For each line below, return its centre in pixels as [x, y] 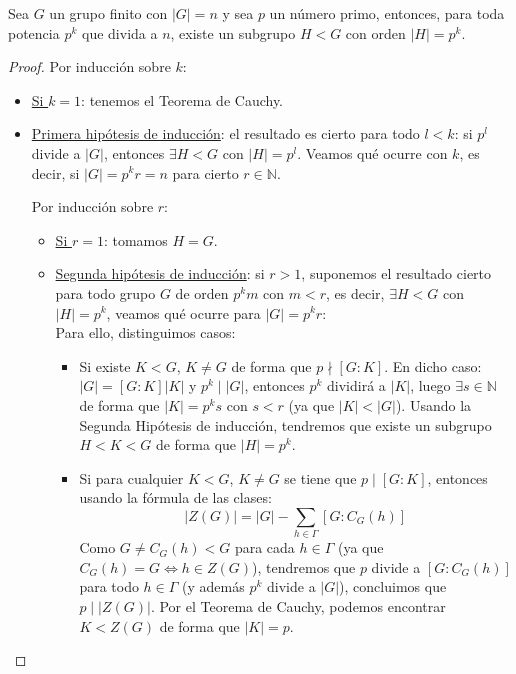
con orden [375, 32]
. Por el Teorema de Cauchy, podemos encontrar [298, 605]
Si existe [105, 365]
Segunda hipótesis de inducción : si [160, 273]
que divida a [120, 32]
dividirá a [356, 385]
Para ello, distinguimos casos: [145, 332]
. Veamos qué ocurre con [372, 152]
